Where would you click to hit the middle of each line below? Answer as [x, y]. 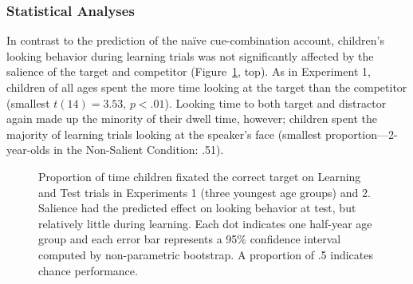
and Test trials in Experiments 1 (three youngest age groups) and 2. [205, 192]
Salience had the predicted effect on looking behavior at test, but [197, 208]
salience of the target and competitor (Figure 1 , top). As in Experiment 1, [189, 71]
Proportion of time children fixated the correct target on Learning [200, 176]
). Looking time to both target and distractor [275, 103]
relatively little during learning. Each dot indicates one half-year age [205, 223]
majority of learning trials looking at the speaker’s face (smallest [164, 134]
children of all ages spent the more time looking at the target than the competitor [207, 87]
